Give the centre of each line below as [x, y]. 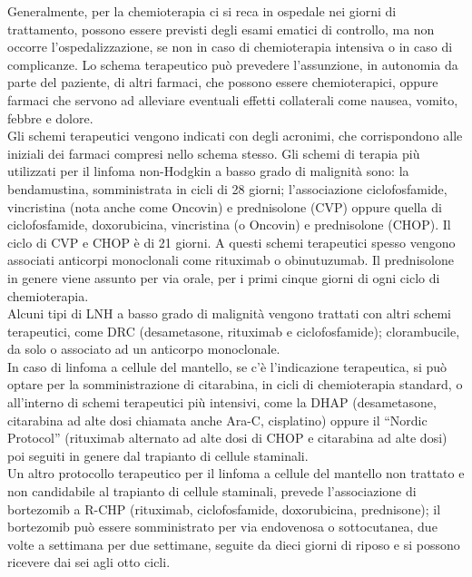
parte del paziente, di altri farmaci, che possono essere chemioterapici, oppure [223, 82]
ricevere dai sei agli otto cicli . [89, 562]
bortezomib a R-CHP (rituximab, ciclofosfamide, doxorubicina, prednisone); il [224, 509]
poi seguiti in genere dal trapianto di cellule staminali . [158, 455]
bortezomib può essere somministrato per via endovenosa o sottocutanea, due [222, 527]
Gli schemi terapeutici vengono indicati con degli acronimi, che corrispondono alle [235, 136]
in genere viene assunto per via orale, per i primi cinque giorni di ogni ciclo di [224, 277]
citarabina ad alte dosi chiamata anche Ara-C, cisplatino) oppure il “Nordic [217, 420]
